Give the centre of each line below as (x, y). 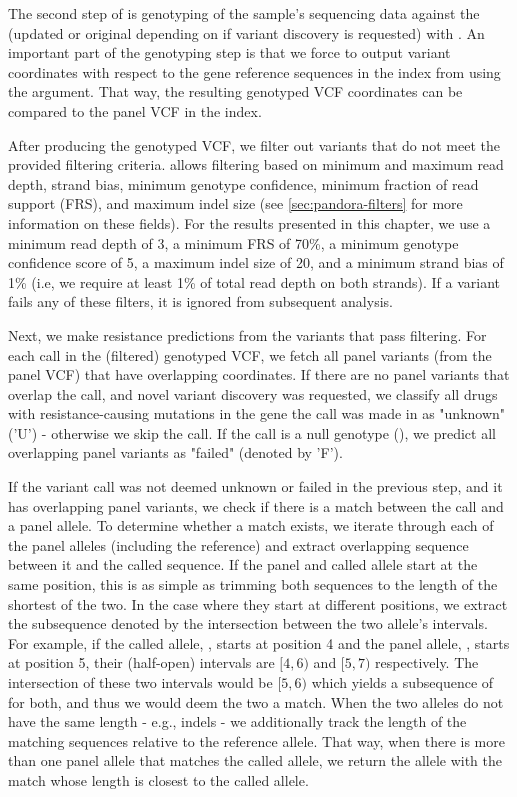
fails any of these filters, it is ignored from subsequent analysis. (200, 301)
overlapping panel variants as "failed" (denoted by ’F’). (175, 452)
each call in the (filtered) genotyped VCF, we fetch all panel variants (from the (250, 354)
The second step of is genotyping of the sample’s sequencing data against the (244, 13)
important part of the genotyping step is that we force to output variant (229, 52)
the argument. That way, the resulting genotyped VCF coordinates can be (235, 91)
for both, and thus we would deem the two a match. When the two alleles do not (256, 701)
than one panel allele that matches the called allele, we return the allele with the (255, 760)
